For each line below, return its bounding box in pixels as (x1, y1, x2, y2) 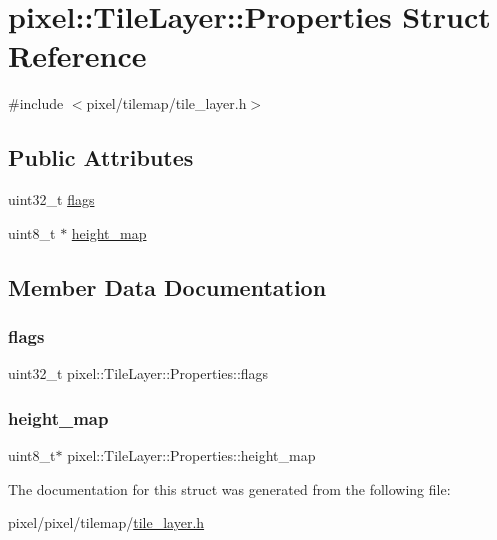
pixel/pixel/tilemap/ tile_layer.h (8, 512, 205, 533)
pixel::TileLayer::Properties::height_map (67, 445, 316, 466)
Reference (8, 35, 147, 76)
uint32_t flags (8, 189, 95, 210)
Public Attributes (8, 142, 194, 173)
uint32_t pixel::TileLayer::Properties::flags (8, 363, 269, 384)
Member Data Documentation (8, 271, 327, 302)
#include (8, 93, 64, 114)
